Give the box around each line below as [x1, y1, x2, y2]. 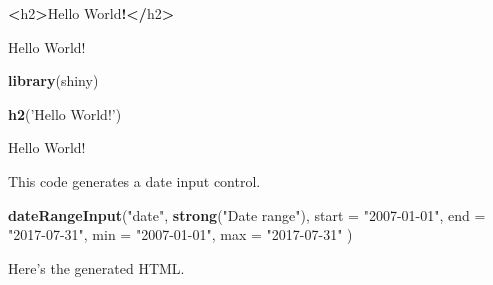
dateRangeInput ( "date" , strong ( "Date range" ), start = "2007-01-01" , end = [8, 204, 486, 225]
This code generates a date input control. [8, 170, 261, 191]
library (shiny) [8, 70, 99, 91]
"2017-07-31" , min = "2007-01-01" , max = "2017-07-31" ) [8, 224, 353, 245]
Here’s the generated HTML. [8, 257, 185, 278]
